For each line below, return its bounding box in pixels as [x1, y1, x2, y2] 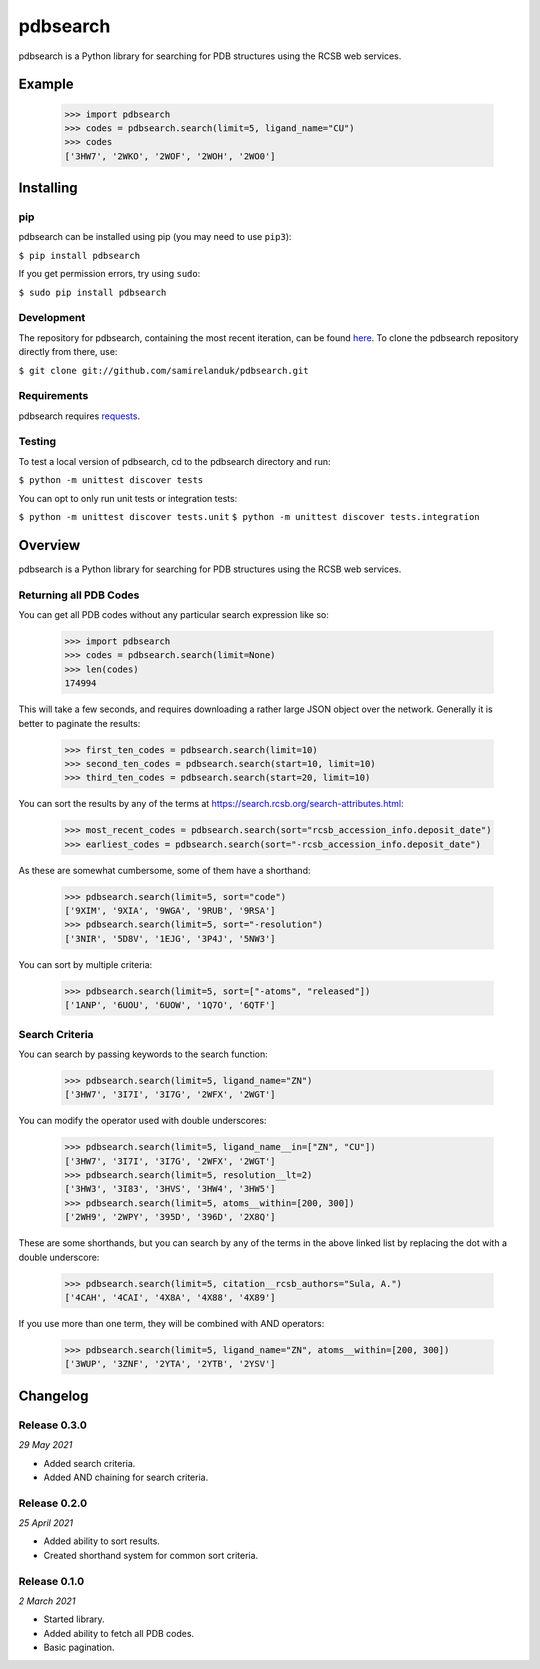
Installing [18, 180, 79, 197]
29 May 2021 [18, 1439, 73, 1451]
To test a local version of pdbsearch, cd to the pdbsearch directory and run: [18, 455, 331, 467]
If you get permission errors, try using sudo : [18, 268, 201, 280]
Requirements [18, 389, 89, 403]
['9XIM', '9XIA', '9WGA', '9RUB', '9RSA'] [64, 905, 276, 917]
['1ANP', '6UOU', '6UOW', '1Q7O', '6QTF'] [64, 1000, 276, 1011]
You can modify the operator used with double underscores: [18, 1115, 267, 1127]
